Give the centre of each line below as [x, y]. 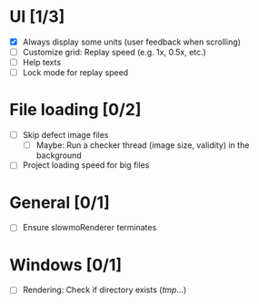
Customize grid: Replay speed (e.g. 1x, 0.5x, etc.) [114, 52]
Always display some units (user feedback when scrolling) [131, 42]
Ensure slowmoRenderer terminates [90, 228]
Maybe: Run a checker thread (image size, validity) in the [143, 145]
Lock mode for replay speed [75, 73]
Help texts [42, 63]
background [59, 155]
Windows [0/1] [66, 265]
